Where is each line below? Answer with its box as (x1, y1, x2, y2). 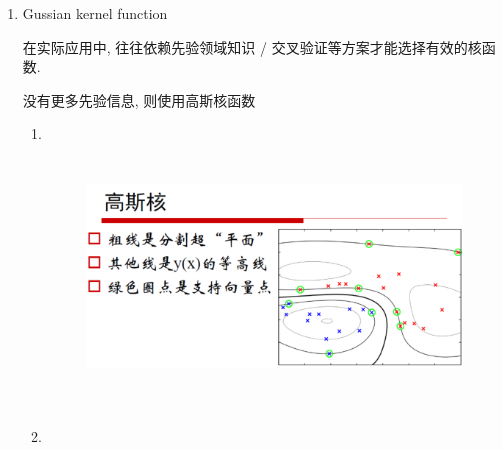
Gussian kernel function (22, 3, 168, 23)
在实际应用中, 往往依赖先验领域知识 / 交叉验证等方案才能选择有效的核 (22, 36, 482, 57)
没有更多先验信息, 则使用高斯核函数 (22, 89, 256, 110)
